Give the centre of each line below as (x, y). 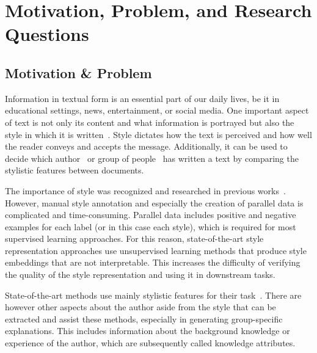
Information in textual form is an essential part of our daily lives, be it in (142, 98)
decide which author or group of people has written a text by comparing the (152, 158)
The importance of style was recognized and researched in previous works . (145, 190)
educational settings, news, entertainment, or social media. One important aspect (157, 110)
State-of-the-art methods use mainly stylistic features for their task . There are (153, 295)
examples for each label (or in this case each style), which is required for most (151, 226)
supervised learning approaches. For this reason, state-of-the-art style (134, 238)
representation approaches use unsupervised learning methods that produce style (156, 250)
